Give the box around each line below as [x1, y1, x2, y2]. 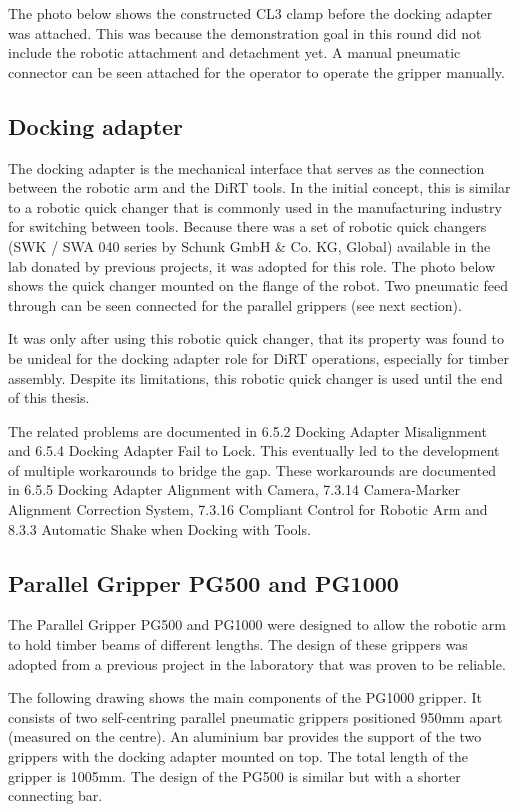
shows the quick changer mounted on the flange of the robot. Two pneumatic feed [8, 275, 508, 296]
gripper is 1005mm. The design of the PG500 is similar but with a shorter [8, 765, 461, 786]
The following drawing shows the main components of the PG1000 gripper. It [8, 687, 482, 708]
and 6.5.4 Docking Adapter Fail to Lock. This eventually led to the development [8, 440, 500, 461]
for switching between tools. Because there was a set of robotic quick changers [8, 216, 487, 237]
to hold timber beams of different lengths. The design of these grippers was [8, 634, 468, 655]
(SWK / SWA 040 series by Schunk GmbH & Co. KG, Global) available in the [8, 235, 491, 256]
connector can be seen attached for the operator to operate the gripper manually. [8, 61, 505, 82]
